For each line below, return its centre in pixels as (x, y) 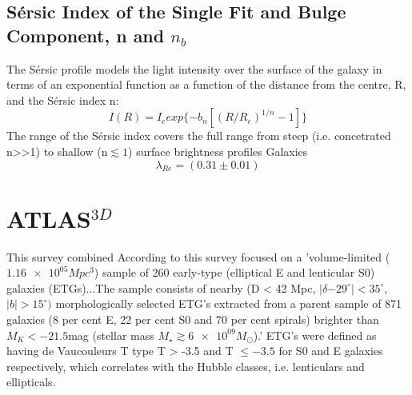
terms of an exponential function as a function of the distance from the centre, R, (206, 84)
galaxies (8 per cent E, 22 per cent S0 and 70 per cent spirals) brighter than (193, 319)
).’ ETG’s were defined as (315, 335)
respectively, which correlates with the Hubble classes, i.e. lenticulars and (186, 366)
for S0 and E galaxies (331, 351)
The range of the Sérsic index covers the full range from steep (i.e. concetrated (199, 136)
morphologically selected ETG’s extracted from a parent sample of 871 (229, 303)
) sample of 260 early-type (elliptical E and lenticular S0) (234, 272)
